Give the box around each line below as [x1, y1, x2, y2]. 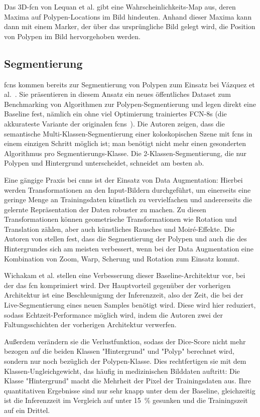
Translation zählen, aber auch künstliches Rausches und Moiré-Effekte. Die [4, 223, 235, 234]
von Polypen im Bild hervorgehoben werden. [4, 31, 141, 41]
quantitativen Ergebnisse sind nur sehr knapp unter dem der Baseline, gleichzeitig [4, 385, 255, 395]
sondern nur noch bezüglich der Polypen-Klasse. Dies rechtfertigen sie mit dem [4, 356, 246, 366]
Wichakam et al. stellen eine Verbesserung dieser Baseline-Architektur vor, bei [4, 270, 245, 281]
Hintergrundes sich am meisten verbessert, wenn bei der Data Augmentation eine [4, 243, 253, 254]
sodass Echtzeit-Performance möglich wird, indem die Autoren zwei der [4, 309, 223, 320]
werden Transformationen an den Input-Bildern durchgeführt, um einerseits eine [4, 184, 251, 195]
